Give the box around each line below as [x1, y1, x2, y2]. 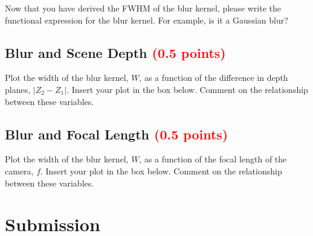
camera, [5, 164, 34, 177]
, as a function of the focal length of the [139, 153, 287, 165]
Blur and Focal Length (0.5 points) [5, 124, 228, 143]
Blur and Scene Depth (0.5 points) [5, 43, 226, 62]
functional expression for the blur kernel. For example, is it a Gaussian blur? [5, 13, 288, 26]
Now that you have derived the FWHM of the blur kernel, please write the [5, 2, 281, 14]
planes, [5, 83, 31, 95]
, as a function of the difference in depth [139, 71, 288, 84]
